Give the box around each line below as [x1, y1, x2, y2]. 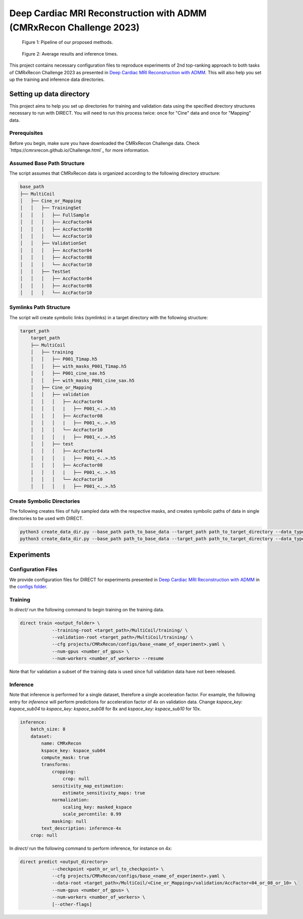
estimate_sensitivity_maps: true [62, 790, 145, 796]
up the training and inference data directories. [9, 76, 105, 82]
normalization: [52, 797, 89, 803]
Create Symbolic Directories [9, 498, 80, 505]
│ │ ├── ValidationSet [20, 240, 87, 246]
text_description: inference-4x [41, 825, 121, 831]
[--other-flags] [52, 901, 92, 907]
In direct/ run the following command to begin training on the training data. [9, 607, 165, 613]
